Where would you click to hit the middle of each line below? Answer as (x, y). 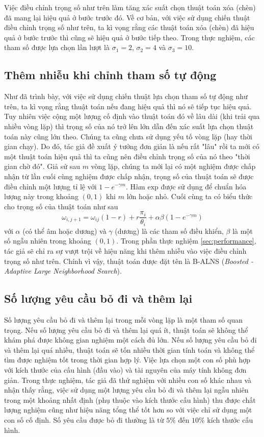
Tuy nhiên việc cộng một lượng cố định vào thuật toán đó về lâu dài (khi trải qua (132, 116)
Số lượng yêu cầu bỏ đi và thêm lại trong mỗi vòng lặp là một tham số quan (123, 319)
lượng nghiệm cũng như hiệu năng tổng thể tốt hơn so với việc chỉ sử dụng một (128, 410)
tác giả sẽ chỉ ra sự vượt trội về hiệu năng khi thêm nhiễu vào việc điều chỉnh (125, 251)
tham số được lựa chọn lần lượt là (57, 47)
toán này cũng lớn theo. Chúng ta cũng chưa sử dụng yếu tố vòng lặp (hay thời (128, 136)
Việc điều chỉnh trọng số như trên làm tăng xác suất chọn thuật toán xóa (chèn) (130, 7)
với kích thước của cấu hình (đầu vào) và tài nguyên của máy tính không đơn (125, 369)
